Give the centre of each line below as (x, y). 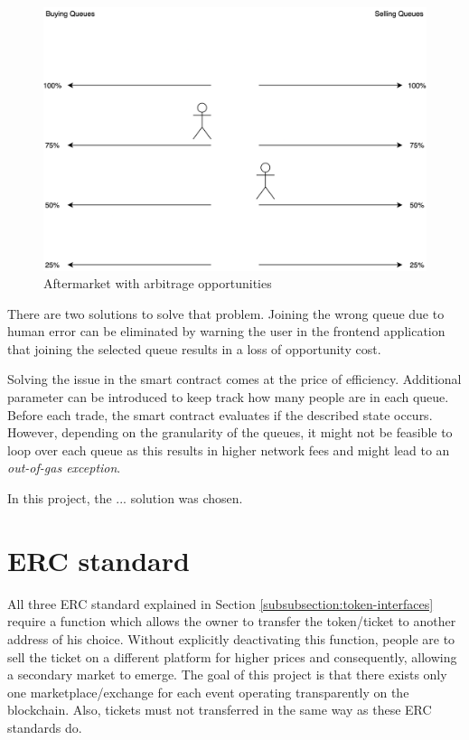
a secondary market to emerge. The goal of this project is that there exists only (227, 674)
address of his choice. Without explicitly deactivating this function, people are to (231, 638)
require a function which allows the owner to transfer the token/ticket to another (232, 621)
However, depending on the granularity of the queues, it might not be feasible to (230, 432)
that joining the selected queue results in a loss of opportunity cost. (194, 348)
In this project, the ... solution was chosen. (125, 498)
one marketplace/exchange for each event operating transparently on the (208, 692)
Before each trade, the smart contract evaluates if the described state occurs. (220, 414)
